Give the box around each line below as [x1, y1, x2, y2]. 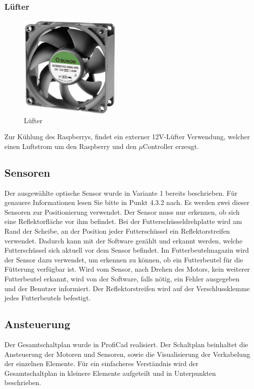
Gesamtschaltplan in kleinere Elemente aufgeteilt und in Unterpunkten [4, 368, 216, 378]
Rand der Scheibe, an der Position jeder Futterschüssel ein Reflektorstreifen [4, 226, 230, 236]
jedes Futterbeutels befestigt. [4, 293, 91, 303]
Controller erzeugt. [143, 141, 199, 151]
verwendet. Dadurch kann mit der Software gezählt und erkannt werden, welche [4, 235, 243, 245]
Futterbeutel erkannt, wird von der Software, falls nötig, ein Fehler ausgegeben [4, 274, 240, 284]
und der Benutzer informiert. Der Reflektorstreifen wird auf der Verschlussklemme [4, 283, 250, 293]
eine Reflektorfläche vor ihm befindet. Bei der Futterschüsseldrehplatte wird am [4, 216, 242, 226]
